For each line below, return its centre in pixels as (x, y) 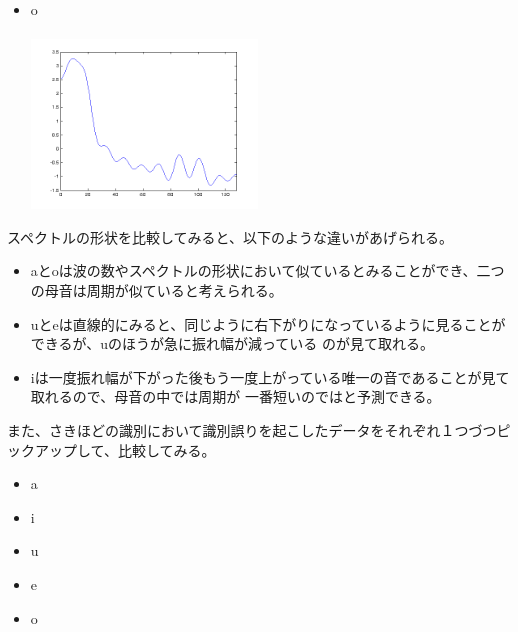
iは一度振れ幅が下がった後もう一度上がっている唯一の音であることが (256, 376)
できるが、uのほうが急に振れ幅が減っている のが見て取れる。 (232, 343)
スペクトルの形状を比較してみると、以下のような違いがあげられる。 (230, 236)
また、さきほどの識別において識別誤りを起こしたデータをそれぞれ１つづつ (252, 430)
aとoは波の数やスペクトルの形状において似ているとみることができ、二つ (267, 270)
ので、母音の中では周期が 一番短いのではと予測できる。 (256, 396)
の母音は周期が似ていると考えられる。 (156, 290)
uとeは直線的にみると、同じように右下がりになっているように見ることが (268, 323)
